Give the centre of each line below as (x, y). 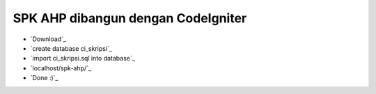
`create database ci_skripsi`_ (71, 48)
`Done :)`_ (44, 78)
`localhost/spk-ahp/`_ (61, 68)
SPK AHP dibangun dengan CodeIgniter (130, 18)
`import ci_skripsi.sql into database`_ (83, 58)
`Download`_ (48, 39)
